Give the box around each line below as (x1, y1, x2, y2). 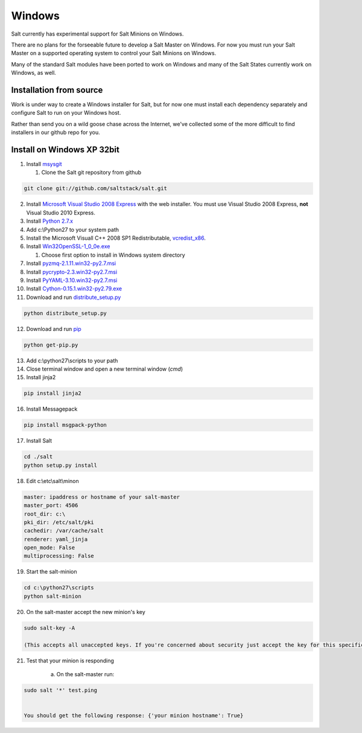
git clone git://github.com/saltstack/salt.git (24, 185, 167, 192)
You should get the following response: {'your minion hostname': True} (24, 712, 244, 719)
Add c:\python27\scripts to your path (26, 357, 118, 364)
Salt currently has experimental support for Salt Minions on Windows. (11, 30, 184, 37)
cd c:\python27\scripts (24, 584, 95, 591)
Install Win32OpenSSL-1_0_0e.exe (26, 243, 110, 250)
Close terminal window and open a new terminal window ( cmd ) (26, 365, 183, 373)
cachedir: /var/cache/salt (24, 527, 104, 534)
